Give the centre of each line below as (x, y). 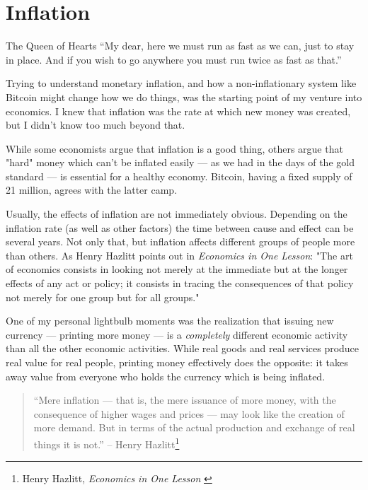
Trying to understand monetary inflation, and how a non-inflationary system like (181, 83)
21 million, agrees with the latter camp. (92, 190)
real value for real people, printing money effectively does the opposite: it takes (177, 362)
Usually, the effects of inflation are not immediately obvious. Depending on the (177, 214)
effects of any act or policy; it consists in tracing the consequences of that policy (180, 283)
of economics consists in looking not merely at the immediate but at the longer (177, 269)
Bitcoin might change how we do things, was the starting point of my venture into (184, 97)
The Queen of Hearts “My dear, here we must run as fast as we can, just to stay (180, 46)
